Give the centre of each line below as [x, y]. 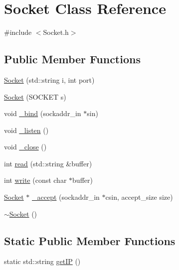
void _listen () [26, 130]
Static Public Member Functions [90, 240]
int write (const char [35, 180]
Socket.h [56, 32]
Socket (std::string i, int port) [49, 79]
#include [18, 32]
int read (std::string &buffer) [48, 163]
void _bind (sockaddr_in [43, 113]
